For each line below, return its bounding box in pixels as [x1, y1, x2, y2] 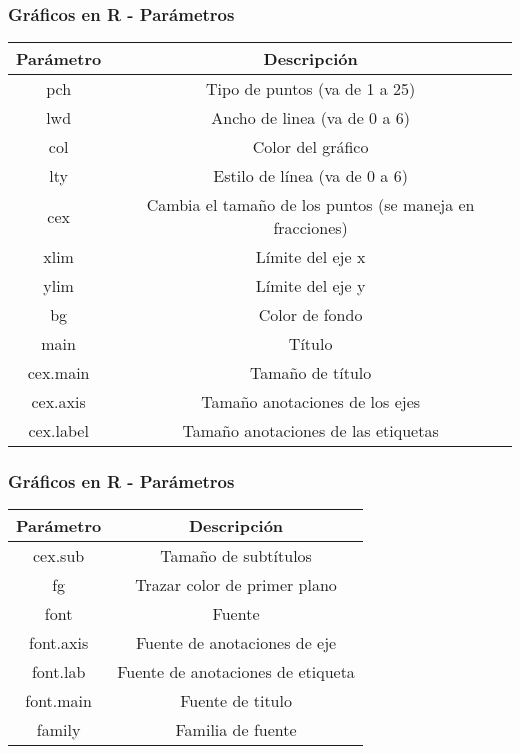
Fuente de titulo [180, 689, 292, 713]
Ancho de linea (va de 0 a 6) [211, 106, 410, 130]
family [36, 718, 81, 742]
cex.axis [31, 390, 86, 414]
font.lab [31, 660, 86, 684]
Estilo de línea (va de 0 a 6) [213, 164, 408, 188]
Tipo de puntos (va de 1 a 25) [205, 77, 416, 101]
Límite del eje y [255, 274, 366, 298]
